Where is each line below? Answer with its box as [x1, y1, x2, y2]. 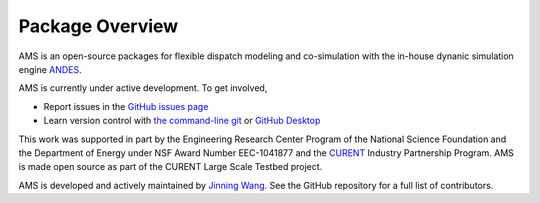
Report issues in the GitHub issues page [43, 100, 209, 112]
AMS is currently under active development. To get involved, [18, 82, 268, 94]
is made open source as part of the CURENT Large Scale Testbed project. [18, 161, 323, 173]
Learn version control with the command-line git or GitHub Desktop [43, 115, 321, 127]
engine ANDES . [18, 63, 82, 75]
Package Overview [18, 15, 179, 37]
